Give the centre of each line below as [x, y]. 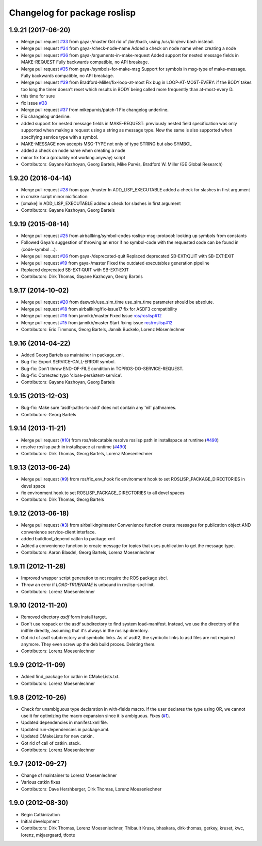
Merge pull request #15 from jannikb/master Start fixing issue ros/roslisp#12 [97, 322]
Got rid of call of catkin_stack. [51, 743]
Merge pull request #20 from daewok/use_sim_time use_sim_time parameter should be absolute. [118, 302]
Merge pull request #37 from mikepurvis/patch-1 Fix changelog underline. [95, 110]
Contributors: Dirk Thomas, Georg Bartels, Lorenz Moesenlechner [87, 454]
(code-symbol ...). [39, 249]
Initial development [40, 821]
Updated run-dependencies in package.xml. [65, 729]
